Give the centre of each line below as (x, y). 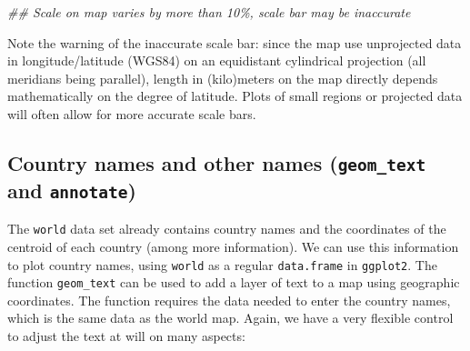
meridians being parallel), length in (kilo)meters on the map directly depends (223, 78)
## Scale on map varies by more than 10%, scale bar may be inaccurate (209, 12)
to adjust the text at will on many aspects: (126, 336)
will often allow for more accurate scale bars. (132, 113)
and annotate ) (72, 190)
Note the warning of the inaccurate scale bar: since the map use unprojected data (235, 42)
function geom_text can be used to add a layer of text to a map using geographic (234, 282)
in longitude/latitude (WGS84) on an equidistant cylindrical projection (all (217, 60)
